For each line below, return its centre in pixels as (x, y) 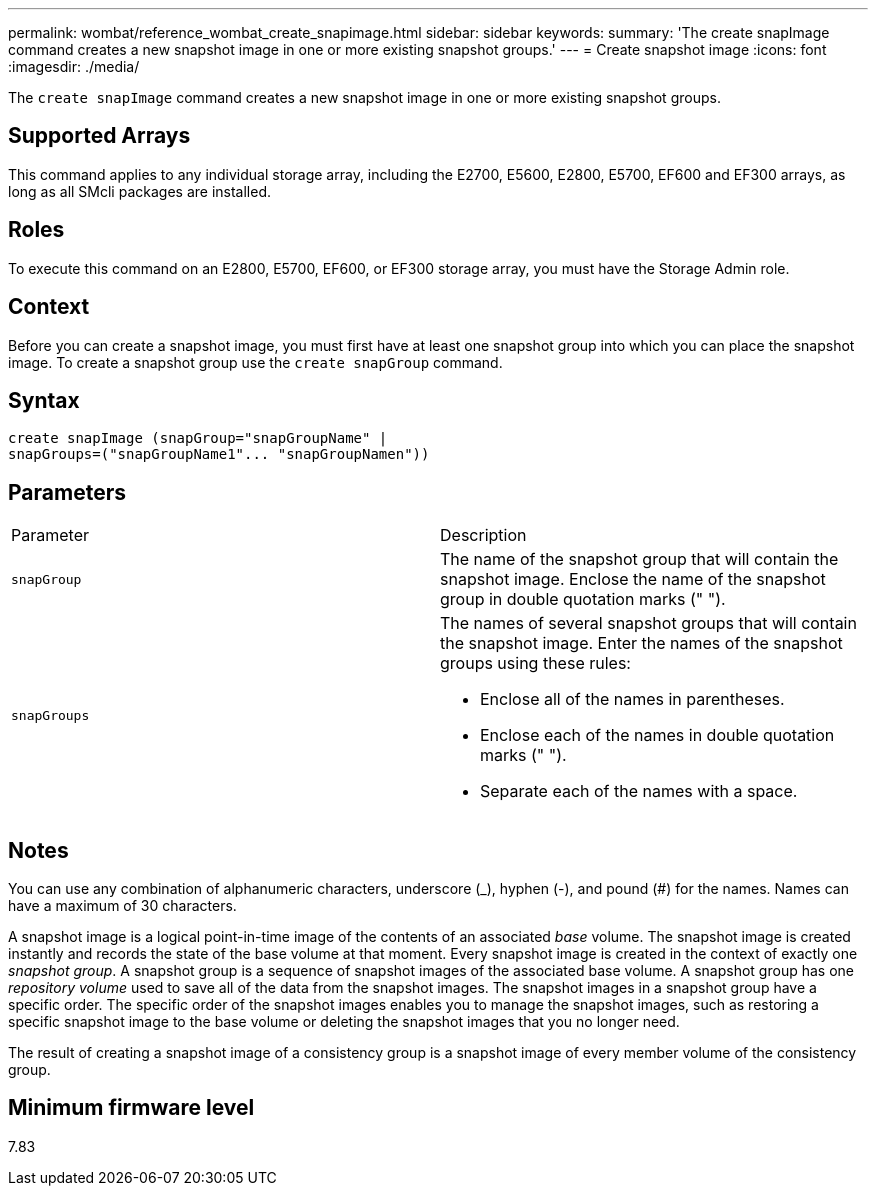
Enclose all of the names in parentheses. (632, 699)
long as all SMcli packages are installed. (139, 191)
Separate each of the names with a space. (639, 791)
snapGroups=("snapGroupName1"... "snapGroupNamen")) (219, 454)
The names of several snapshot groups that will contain (648, 623)
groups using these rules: (535, 663)
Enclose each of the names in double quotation (657, 735)
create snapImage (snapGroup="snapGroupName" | (198, 438)
